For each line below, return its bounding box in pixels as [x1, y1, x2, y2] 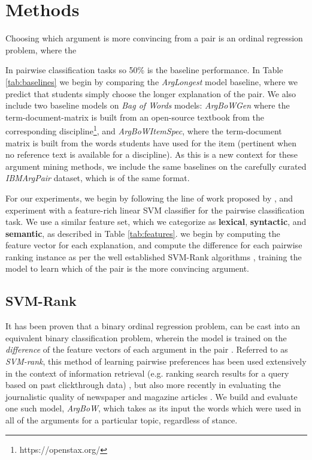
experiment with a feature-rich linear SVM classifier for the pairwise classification [5, 203, 305, 216]
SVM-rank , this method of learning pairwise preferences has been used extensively [5, 355, 307, 368]
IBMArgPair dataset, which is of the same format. [5, 172, 190, 184]
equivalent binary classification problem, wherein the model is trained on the [5, 331, 287, 344]
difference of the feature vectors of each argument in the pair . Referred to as [5, 343, 288, 356]
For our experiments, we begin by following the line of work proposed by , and [5, 191, 293, 204]
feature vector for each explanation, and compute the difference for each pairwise [5, 239, 302, 251]
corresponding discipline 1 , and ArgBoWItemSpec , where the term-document [5, 123, 282, 137]
